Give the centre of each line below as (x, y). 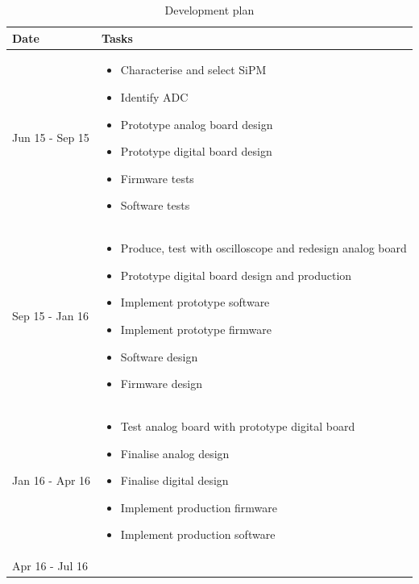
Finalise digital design (174, 480)
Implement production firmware (199, 507)
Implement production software (198, 534)
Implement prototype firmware (196, 330)
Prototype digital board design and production (236, 275)
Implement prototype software (195, 302)
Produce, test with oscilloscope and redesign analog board (263, 248)
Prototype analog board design (197, 124)
